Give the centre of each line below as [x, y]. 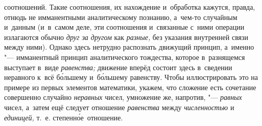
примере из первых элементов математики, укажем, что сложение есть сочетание [130, 87]
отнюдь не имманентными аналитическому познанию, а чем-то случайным [121, 17]
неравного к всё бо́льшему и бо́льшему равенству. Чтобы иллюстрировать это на [131, 77]
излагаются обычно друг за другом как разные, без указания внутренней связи [126, 37]
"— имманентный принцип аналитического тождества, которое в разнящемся [125, 57]
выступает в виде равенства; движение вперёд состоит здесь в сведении [118, 67]
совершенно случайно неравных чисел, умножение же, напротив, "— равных [123, 97]
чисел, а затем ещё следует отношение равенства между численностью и [119, 107]
